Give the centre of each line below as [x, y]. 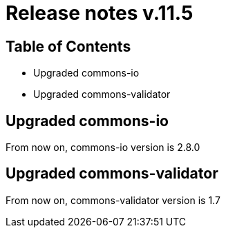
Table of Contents [68, 46]
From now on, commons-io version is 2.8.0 [103, 148]
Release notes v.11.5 [100, 13]
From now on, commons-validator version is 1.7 [113, 200]
